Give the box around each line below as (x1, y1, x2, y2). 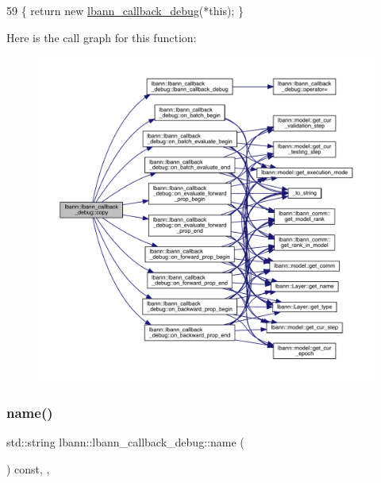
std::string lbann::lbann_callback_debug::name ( (6, 434, 244, 450)
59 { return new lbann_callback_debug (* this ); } (6, 2, 244, 18)
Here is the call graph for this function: (6, 29, 197, 45)
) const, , (6, 460, 50, 477)
